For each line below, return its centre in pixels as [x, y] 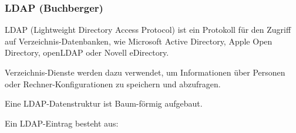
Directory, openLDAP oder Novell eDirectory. [87, 52]
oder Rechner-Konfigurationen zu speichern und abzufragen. [113, 83]
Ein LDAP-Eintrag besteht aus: [62, 123]
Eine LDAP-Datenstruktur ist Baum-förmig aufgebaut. [104, 103]
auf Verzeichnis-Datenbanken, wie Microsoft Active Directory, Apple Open [139, 41]
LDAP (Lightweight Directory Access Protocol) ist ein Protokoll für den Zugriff [148, 30]
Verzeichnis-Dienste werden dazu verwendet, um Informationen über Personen [145, 72]
